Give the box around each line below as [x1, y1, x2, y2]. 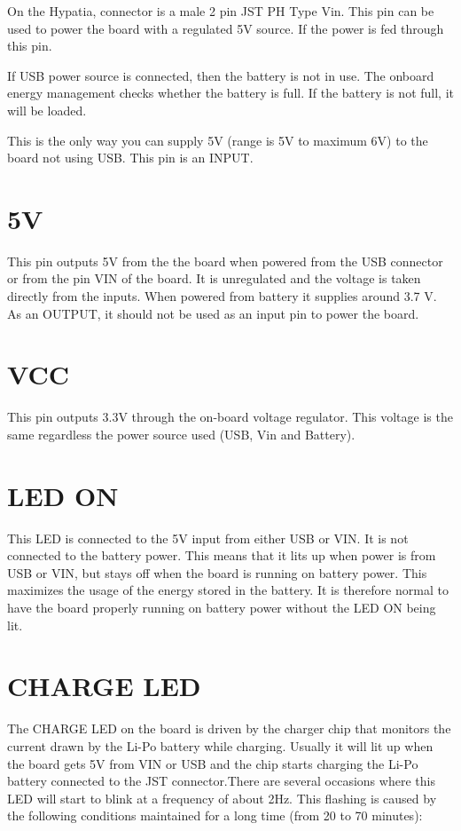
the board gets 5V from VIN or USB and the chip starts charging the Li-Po [7, 754, 418, 772]
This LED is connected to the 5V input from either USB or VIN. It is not [7, 528, 409, 547]
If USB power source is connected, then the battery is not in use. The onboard [7, 66, 434, 84]
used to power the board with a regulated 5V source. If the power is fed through [7, 19, 444, 37]
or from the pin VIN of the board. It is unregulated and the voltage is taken [7, 269, 421, 288]
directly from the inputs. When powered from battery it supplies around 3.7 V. [7, 287, 437, 305]
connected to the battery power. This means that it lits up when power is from [7, 546, 436, 565]
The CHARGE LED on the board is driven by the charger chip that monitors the [7, 719, 451, 738]
